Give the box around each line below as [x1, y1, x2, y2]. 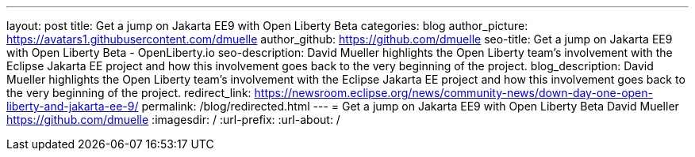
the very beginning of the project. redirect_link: [6, 86, 252, 99]
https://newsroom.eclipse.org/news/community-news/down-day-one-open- [254, 86, 653, 99]
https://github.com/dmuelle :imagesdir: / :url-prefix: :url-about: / [6, 113, 340, 126]
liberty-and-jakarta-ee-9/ [6, 99, 139, 113]
